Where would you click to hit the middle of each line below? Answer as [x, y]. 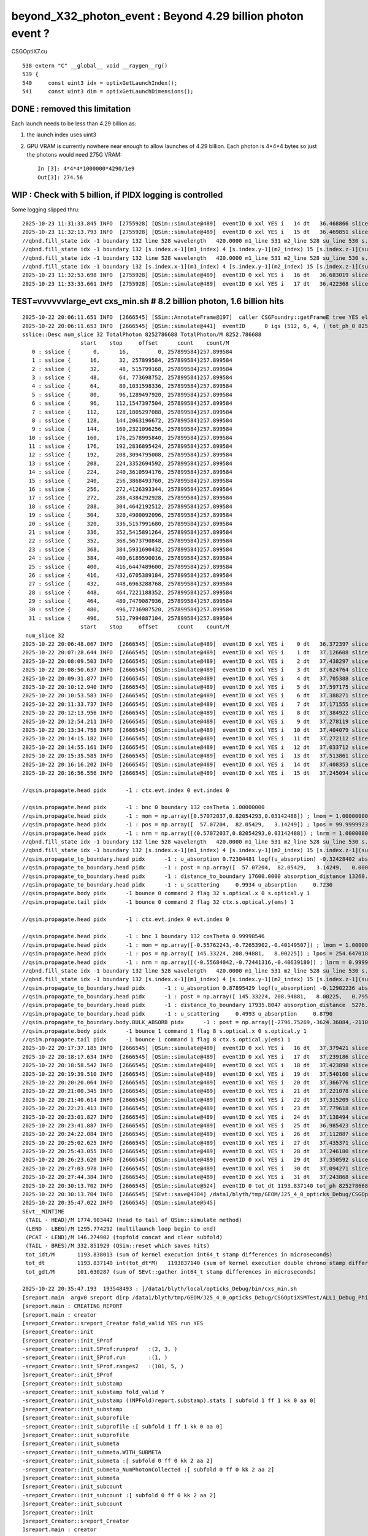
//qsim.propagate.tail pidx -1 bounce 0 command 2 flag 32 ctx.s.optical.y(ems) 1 [158, 902]
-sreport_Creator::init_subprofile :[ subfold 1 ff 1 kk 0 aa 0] [123, 1426]
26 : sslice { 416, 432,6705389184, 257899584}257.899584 [130, 575]
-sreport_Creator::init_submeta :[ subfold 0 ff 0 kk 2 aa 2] [118, 1461]
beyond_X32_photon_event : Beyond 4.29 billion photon [157, 16]
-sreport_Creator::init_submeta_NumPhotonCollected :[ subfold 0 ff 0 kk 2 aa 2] [148, 1469]
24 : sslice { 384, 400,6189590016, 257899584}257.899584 [130, 558]
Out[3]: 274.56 [60, 177]
